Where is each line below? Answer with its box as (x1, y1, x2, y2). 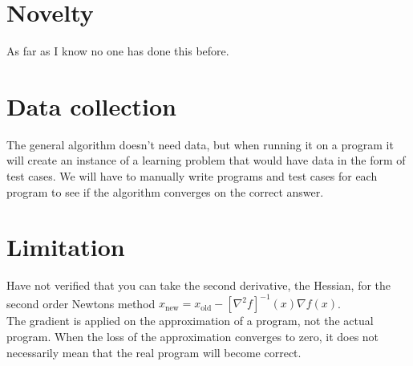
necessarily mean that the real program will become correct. (6, 344, 302, 360)
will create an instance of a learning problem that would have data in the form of (6, 152, 406, 169)
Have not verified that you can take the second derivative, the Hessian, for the (6, 277, 391, 294)
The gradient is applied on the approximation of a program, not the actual (6, 312, 374, 329)
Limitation (6, 230, 125, 263)
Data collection (6, 89, 177, 122)
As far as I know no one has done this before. (6, 43, 229, 59)
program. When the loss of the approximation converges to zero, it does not (6, 328, 379, 345)
